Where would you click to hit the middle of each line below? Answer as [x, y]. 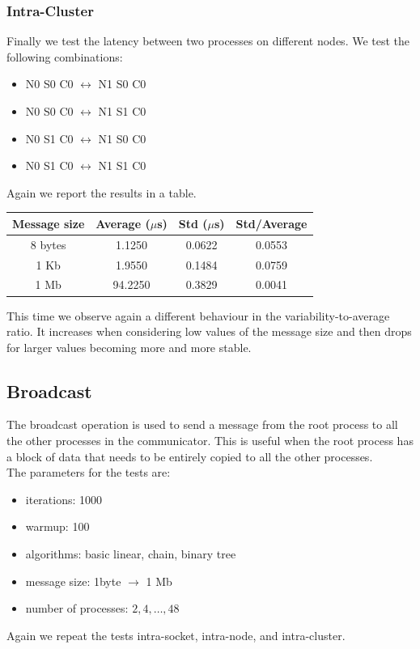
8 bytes [48, 244]
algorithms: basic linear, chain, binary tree [131, 554]
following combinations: [65, 56]
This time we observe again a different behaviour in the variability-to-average [198, 315]
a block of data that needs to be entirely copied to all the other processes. [190, 456]
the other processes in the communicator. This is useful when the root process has [210, 441]
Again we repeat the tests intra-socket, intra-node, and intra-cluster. [176, 635]
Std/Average [272, 223]
